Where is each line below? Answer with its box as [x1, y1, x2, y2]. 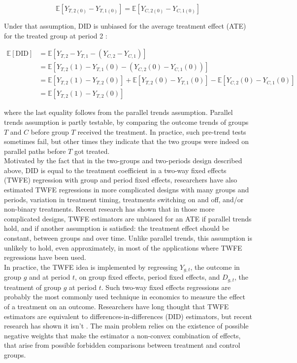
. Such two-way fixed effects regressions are [101, 282, 231, 292]
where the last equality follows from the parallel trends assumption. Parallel [4, 107, 233, 117]
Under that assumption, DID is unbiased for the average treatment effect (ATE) [4, 21, 246, 31]
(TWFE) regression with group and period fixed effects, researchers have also [4, 175, 237, 185]
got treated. [74, 145, 110, 156]
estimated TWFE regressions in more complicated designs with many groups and [4, 184, 249, 195]
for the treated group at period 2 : [4, 30, 107, 40]
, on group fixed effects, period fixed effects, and [75, 272, 220, 282]
